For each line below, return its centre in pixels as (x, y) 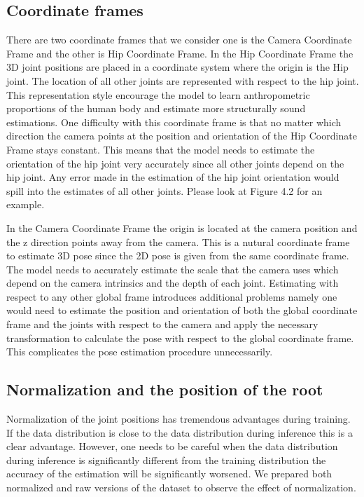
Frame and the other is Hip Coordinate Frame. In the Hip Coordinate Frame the (180, 53)
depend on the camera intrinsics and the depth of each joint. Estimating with (173, 283)
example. (26, 204)
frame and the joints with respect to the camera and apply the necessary (162, 324)
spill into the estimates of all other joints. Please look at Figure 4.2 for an (164, 190)
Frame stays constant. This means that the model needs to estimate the (161, 149)
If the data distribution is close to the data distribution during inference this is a (180, 432)
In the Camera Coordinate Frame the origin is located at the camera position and (182, 227)
